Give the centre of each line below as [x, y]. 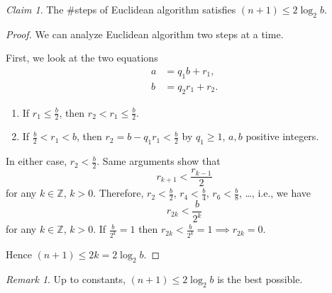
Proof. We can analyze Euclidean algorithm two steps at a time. [145, 34]
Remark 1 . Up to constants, [66, 279]
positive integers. [282, 136]
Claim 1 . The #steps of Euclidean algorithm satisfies [121, 9]
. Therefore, [118, 193]
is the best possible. [260, 279]
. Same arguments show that [159, 161]
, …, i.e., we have [275, 193]
